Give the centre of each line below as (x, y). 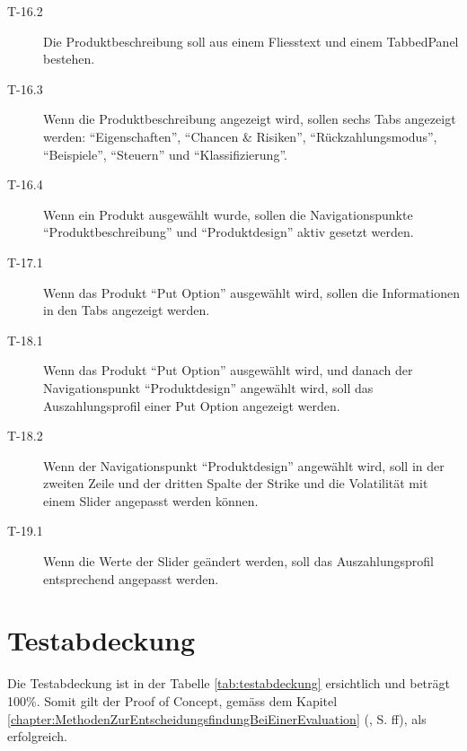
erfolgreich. (37, 736)
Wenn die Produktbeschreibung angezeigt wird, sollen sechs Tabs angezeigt (250, 119)
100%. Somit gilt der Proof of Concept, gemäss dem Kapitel (172, 700)
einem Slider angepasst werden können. (151, 500)
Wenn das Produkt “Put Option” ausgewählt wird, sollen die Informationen (251, 292)
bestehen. (69, 59)
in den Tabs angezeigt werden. (127, 310)
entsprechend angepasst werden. (131, 578)
